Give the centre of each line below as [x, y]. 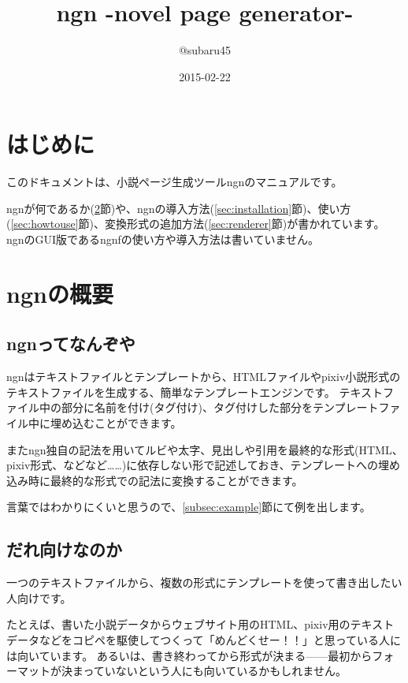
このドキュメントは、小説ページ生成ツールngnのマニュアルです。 [174, 182]
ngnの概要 [60, 293]
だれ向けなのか [64, 549]
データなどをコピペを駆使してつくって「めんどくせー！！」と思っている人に [204, 639]
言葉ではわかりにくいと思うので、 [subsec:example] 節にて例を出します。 [189, 507]
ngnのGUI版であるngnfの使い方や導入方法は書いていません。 [163, 239]
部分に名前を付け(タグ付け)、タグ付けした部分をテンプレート [220, 407]
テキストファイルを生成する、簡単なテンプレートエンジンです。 [171, 392]
